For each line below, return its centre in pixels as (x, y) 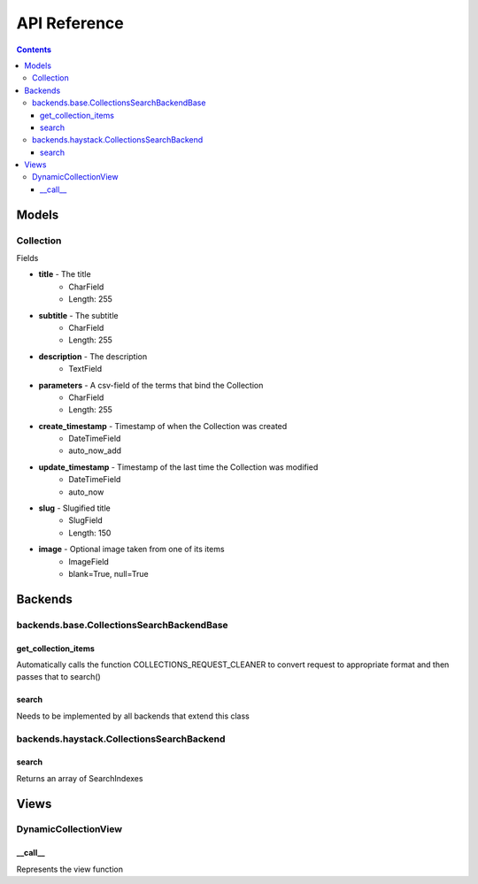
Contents (34, 50)
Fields (27, 258)
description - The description (93, 356)
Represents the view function (70, 869)
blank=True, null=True (109, 573)
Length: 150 (90, 533)
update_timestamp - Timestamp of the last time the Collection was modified (178, 467)
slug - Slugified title (74, 508)
